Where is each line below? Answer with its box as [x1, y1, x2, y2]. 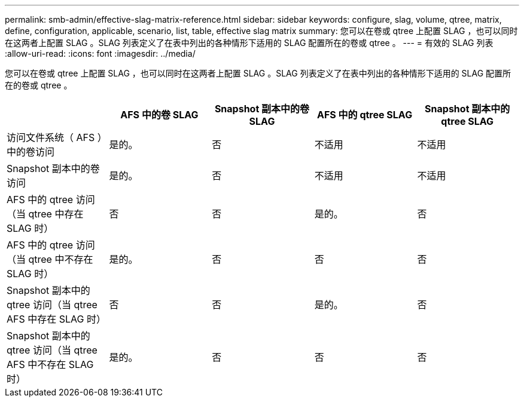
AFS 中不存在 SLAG [7, 358, 94, 370]
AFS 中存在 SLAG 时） [7, 313, 106, 325]
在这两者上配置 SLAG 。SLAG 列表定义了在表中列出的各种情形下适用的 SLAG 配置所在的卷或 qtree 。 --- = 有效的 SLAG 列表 [5, 38, 493, 48]
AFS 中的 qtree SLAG [317, 109, 413, 121]
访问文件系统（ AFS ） [7, 131, 102, 143]
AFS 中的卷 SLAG [120, 109, 199, 121]
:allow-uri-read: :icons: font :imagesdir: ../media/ [5, 48, 196, 59]
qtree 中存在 [28, 208, 84, 220]
